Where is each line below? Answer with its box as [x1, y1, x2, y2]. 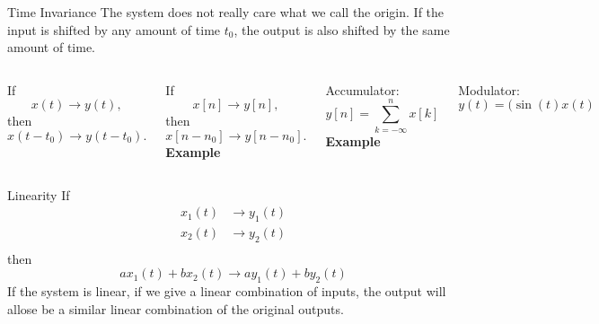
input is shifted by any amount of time [7, 20, 221, 39]
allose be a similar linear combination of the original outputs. [7, 299, 344, 318]
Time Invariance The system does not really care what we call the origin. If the [7, 3, 445, 21]
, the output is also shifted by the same [233, 20, 450, 39]
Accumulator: [325, 80, 400, 99]
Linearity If [7, 185, 70, 204]
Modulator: [458, 80, 520, 99]
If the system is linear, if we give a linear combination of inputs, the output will [7, 282, 446, 301]
